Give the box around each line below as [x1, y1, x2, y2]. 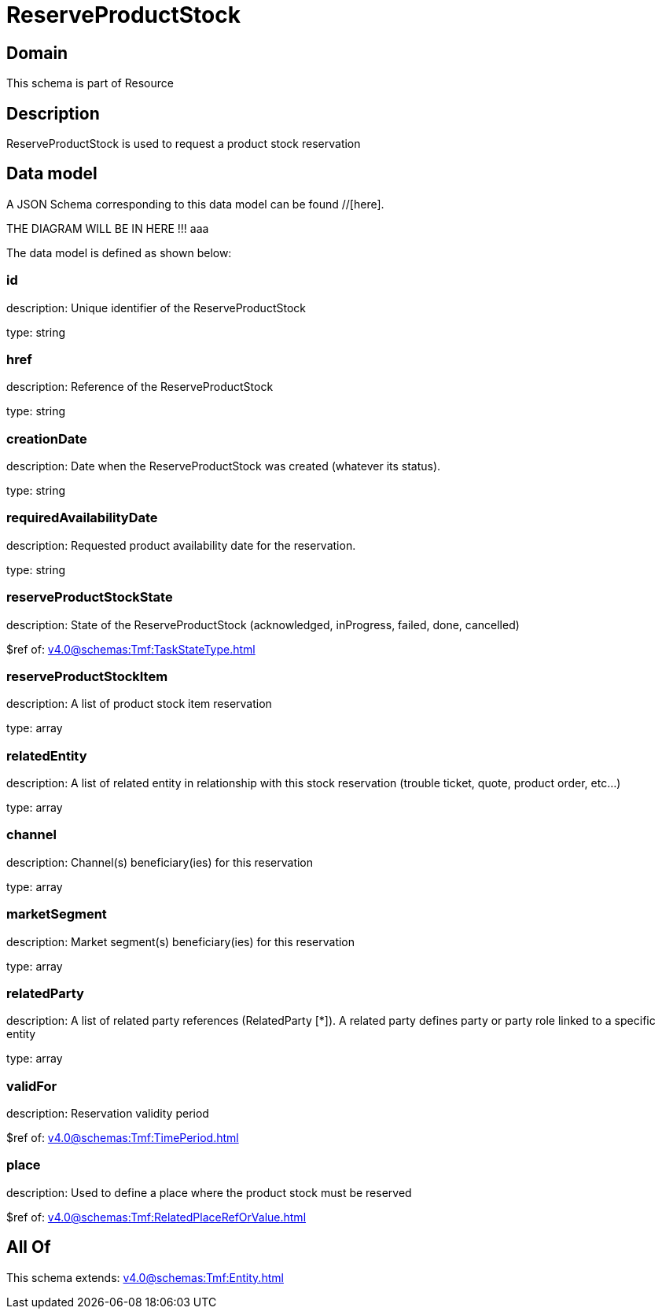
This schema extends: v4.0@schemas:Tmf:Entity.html [6, 1270, 284, 1284]
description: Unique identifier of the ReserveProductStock [6, 300, 306, 315]
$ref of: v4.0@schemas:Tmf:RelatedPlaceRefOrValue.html [6, 1210, 307, 1224]
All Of [6, 1237, 51, 1258]
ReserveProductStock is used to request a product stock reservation [6, 137, 361, 151]
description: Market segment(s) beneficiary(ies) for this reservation [6, 934, 355, 948]
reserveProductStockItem [6, 668, 168, 684]
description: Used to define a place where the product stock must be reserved [6, 1185, 412, 1199]
